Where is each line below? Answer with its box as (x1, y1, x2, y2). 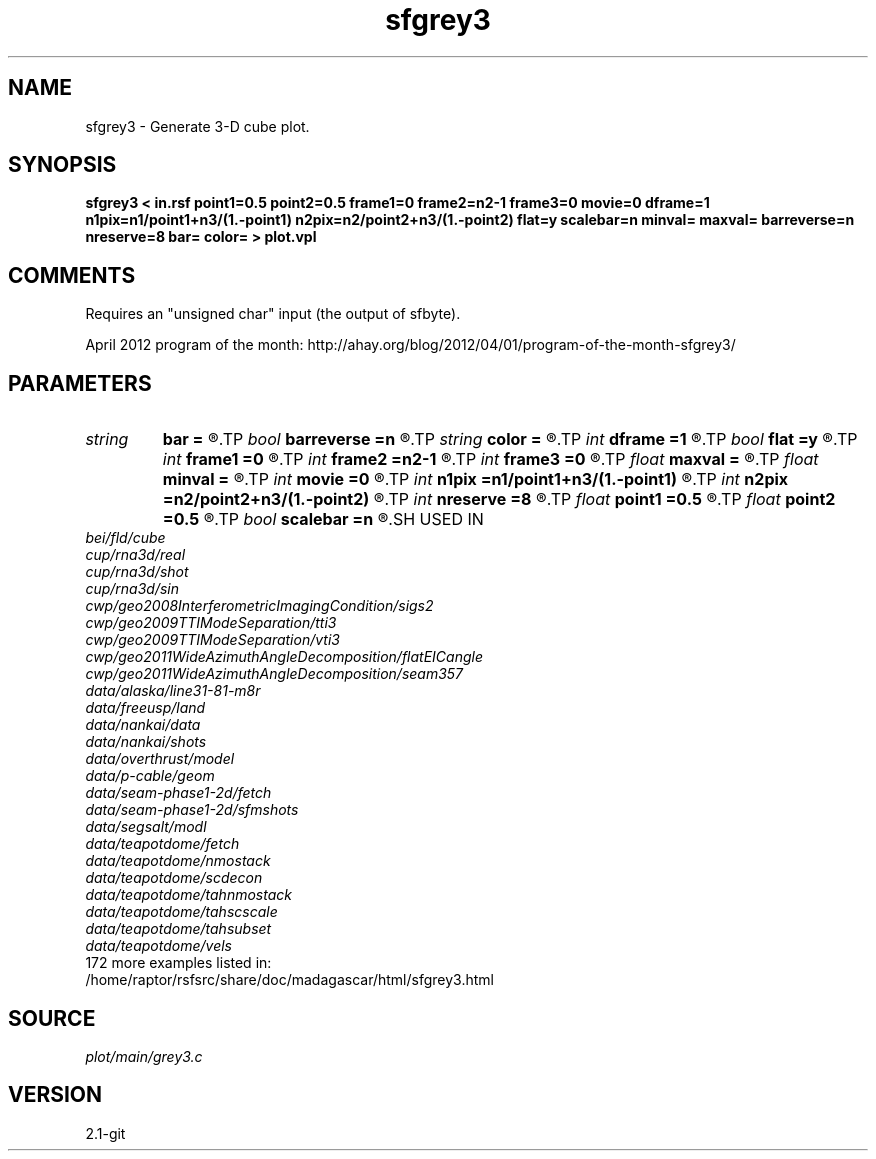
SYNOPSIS (8, 152, 117, 178)
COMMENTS (8, 262, 136, 288)
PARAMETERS (8, 370, 152, 396)
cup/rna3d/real (85, 546, 186, 564)
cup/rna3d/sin (85, 580, 179, 598)
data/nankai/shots (85, 733, 207, 751)
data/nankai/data (85, 716, 201, 734)
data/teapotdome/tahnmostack (85, 886, 292, 904)
